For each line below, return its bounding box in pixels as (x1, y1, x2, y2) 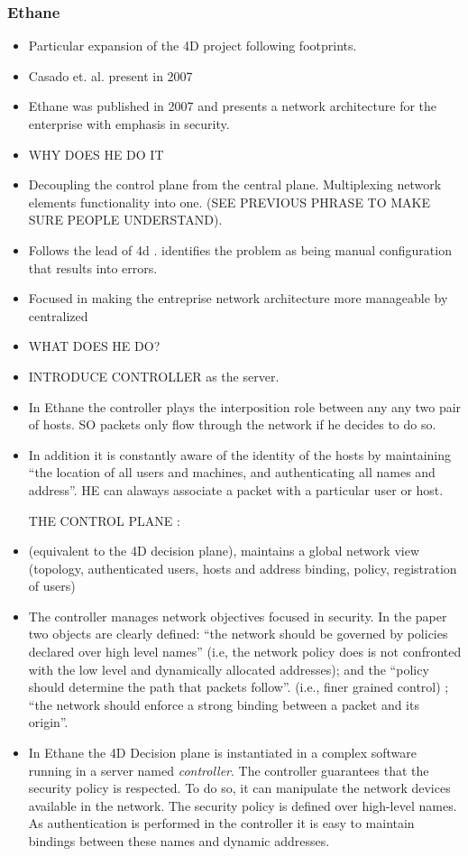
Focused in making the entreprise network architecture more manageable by (28, 289, 448, 308)
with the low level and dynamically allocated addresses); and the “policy (28, 659, 429, 678)
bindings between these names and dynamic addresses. (28, 832, 330, 850)
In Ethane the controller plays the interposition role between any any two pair (28, 397, 462, 416)
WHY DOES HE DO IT (28, 144, 164, 163)
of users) (28, 576, 76, 595)
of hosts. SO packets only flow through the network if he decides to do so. (28, 415, 436, 434)
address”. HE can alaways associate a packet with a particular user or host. (28, 480, 444, 499)
